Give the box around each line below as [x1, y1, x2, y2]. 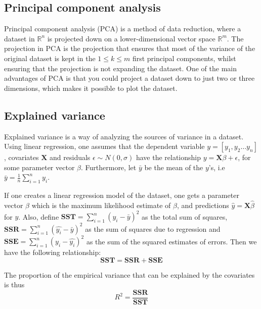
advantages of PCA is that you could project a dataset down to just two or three [4, 73, 255, 83]
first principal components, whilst [132, 53, 236, 63]
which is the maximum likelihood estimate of [31, 199, 171, 210]
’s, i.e [208, 162, 225, 172]
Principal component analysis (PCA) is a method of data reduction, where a [4, 23, 241, 34]
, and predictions [177, 199, 229, 210]
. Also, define [18, 211, 59, 222]
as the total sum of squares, [142, 211, 228, 222]
